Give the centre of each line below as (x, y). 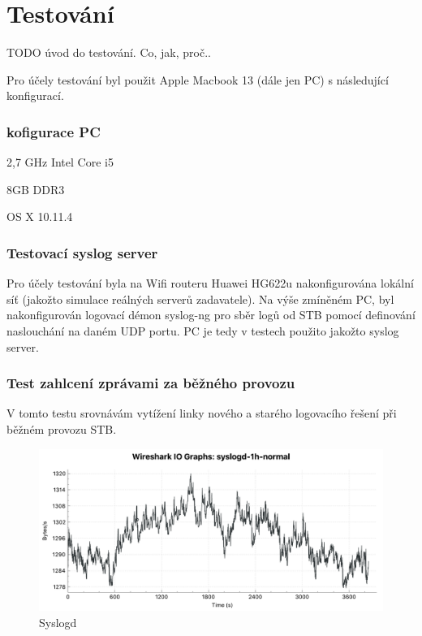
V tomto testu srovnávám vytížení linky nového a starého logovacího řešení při (202, 413)
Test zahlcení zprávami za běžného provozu (151, 383)
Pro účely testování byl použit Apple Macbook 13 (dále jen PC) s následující (198, 79)
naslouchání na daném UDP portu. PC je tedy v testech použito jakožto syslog (203, 330)
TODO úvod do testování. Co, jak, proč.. (109, 52)
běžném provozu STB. (62, 428)
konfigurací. (35, 95)
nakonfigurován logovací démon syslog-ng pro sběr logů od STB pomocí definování (211, 315)
